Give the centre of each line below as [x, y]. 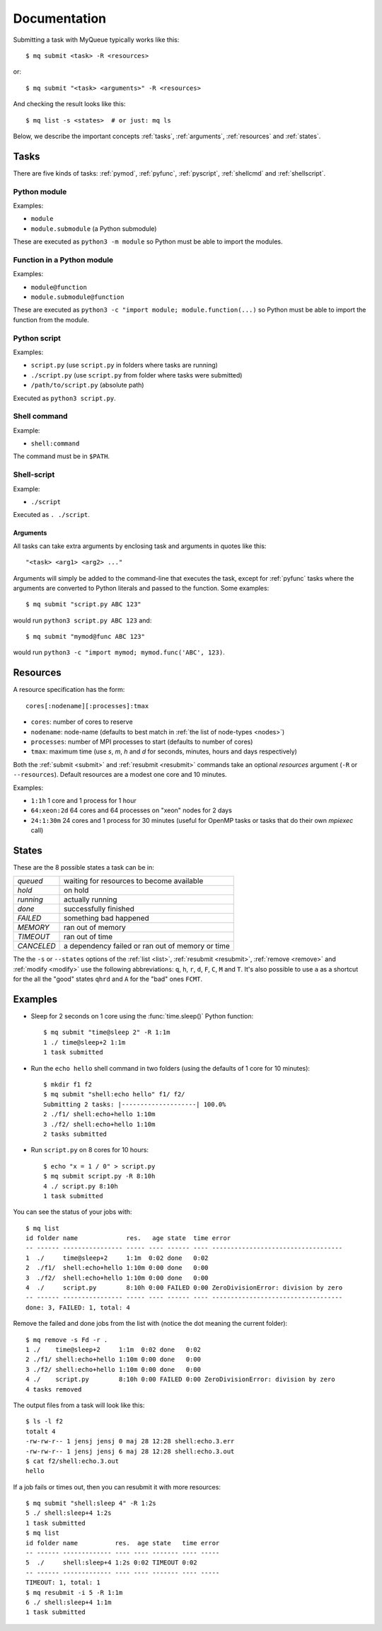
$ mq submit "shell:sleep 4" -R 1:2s [91, 1504]
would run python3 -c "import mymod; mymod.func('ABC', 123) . [119, 652]
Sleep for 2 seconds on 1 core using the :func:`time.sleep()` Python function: [142, 1016]
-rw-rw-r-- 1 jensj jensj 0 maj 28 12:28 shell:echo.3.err [130, 1442]
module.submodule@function [77, 297]
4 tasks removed [54, 1389]
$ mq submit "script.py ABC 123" [83, 604]
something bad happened [107, 919]
